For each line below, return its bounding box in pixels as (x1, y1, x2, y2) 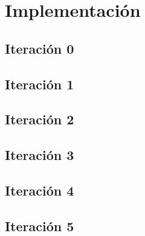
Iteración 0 (5, 39, 74, 57)
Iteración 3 (5, 145, 74, 164)
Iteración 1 (5, 74, 74, 93)
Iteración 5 (5, 216, 74, 235)
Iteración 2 (5, 110, 74, 129)
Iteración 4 (5, 180, 74, 199)
